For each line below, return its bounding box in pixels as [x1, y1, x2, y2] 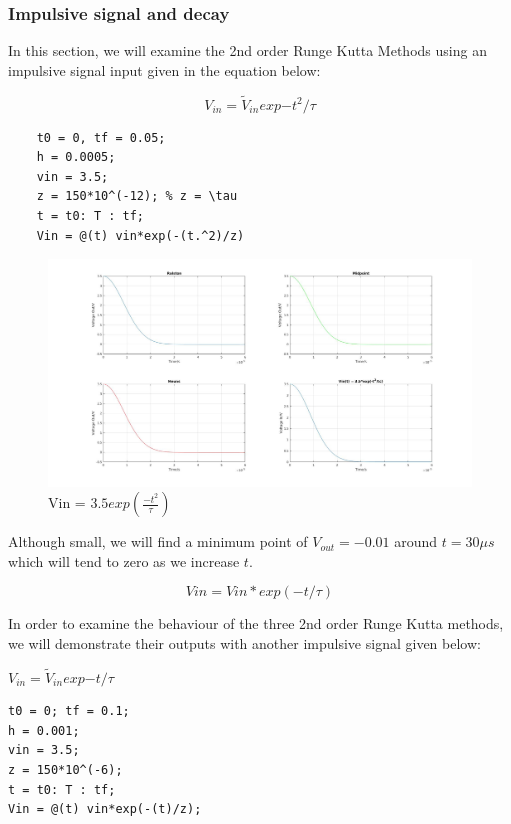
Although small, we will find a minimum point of [8, 531, 308, 552]
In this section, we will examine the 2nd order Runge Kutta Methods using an [8, 40, 487, 61]
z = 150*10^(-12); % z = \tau [36, 189, 238, 204]
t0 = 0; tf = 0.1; [8, 704, 130, 719]
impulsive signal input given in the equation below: [8, 59, 321, 80]
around [394, 531, 438, 552]
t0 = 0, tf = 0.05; [36, 130, 166, 145]
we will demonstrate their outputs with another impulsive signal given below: [8, 632, 481, 653]
